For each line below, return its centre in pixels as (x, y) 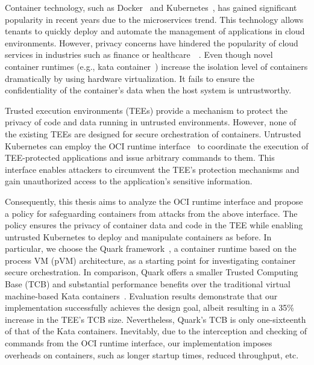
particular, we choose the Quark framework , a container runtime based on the (151, 248)
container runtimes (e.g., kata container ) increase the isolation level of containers (156, 66)
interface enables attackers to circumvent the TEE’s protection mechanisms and (152, 169)
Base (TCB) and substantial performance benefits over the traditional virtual (148, 284)
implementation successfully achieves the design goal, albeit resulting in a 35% (149, 307)
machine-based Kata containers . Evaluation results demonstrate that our (141, 295)
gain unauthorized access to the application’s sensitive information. (129, 181)
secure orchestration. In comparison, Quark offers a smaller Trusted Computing (152, 272)
